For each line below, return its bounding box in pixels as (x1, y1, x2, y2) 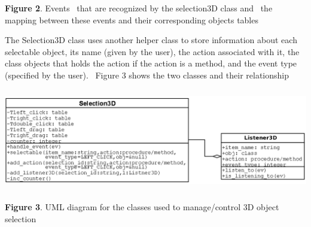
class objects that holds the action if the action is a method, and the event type (5, 57, 297, 69)
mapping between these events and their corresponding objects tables (5, 13, 258, 26)
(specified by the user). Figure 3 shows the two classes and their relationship (5, 68, 289, 81)
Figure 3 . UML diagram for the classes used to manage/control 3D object (5, 201, 279, 213)
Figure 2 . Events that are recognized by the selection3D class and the (5, 2, 273, 14)
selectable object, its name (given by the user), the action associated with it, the (5, 45, 300, 57)
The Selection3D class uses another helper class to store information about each (5, 34, 297, 46)
